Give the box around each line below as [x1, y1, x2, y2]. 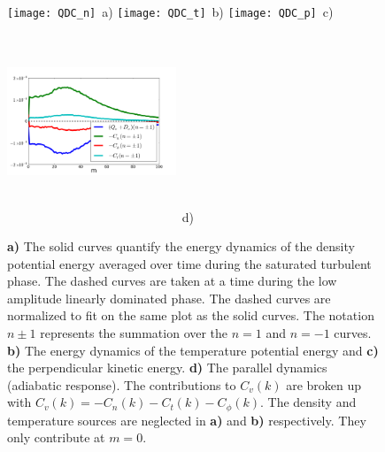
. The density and [260, 393, 357, 411]
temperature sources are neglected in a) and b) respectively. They [7, 410, 366, 429]
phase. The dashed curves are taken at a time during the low [7, 272, 337, 290]
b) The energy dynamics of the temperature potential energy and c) [7, 341, 379, 359]
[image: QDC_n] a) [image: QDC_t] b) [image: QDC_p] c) [7, 3, 334, 20]
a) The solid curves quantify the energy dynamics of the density [7, 237, 355, 256]
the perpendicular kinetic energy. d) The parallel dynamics [7, 358, 327, 377]
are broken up [286, 375, 362, 394]
